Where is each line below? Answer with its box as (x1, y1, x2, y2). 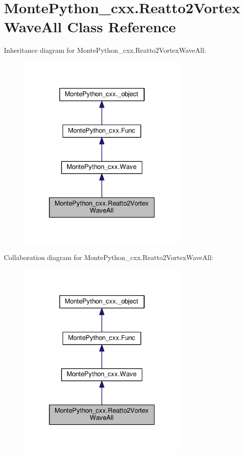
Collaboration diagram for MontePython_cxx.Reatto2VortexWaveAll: (4, 252, 214, 262)
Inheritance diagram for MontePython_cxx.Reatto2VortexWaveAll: (4, 45, 206, 55)
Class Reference (67, 17, 176, 37)
